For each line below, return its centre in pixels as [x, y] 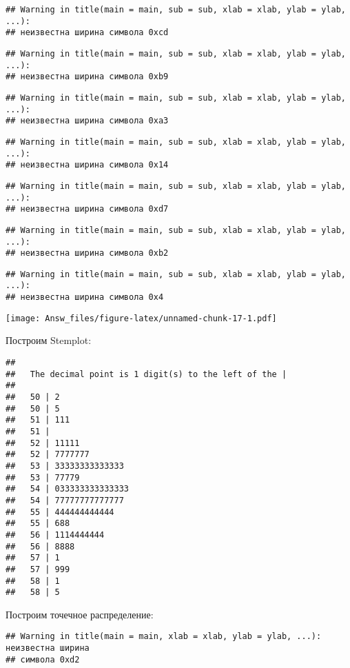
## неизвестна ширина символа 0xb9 [87, 77]
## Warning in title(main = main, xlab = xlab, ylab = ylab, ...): [164, 637]
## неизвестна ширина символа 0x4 [85, 297]
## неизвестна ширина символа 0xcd [87, 33]
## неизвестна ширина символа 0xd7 [87, 209]
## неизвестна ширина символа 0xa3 [87, 121]
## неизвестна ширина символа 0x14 [87, 165]
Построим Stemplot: [49, 340]
